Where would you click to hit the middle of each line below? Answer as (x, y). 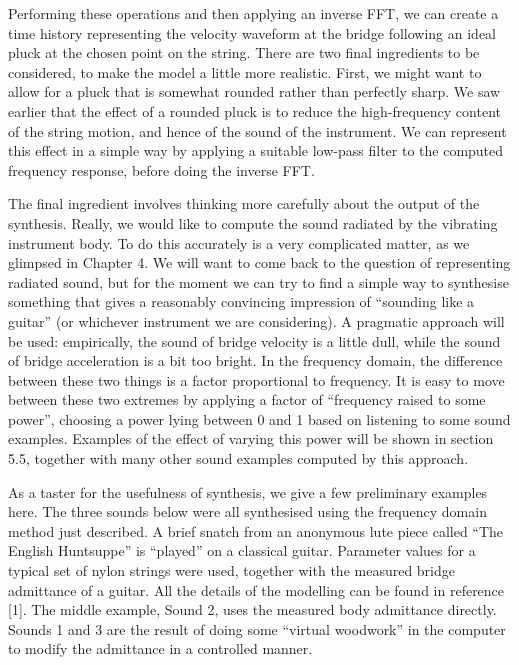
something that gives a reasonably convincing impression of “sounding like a (241, 301)
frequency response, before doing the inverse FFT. (161, 169)
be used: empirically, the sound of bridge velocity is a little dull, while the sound (254, 340)
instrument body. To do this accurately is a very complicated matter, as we (239, 242)
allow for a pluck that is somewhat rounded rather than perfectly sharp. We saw (254, 91)
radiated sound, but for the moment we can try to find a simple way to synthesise (258, 281)
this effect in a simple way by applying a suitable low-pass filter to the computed (256, 150)
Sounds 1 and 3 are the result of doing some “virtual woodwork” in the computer (257, 628)
